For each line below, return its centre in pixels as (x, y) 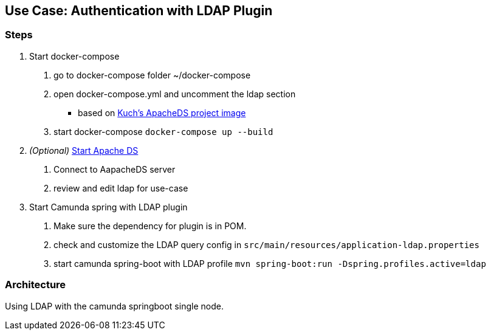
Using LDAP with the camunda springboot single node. (114, 306)
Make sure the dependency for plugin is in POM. (150, 226)
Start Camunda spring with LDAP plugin (108, 207)
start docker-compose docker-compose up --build (163, 131)
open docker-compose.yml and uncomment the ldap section (175, 94)
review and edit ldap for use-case (121, 188)
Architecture (36, 285)
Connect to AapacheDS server (115, 169)
